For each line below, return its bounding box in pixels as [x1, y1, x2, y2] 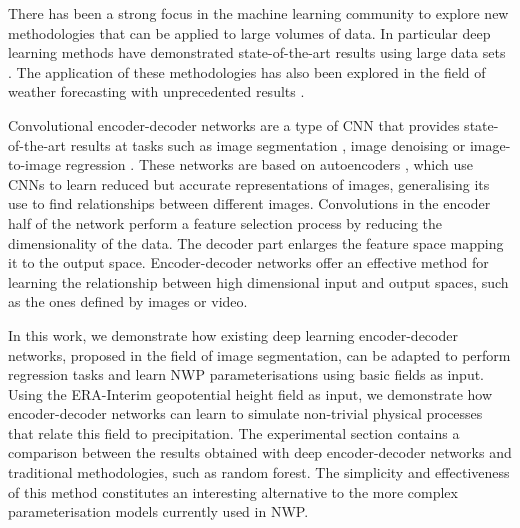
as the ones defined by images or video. [8, 291, 248, 312]
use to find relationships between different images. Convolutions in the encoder [8, 193, 491, 214]
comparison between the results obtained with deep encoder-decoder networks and [8, 442, 512, 463]
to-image [8, 154, 61, 175]
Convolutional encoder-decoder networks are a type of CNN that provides [8, 114, 460, 135]
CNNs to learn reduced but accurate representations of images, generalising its [8, 173, 490, 194]
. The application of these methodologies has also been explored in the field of [8, 61, 486, 82]
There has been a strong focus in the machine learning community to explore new [8, 3, 509, 23]
